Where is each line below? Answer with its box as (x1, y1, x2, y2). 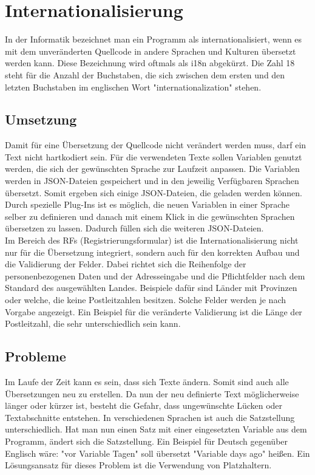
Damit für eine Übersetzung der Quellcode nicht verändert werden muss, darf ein (5, 138, 307, 151)
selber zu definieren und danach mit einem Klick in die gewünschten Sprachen (5, 210, 295, 222)
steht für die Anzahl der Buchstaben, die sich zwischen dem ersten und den (5, 68, 285, 81)
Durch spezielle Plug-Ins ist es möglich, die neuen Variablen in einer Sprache (5, 198, 290, 211)
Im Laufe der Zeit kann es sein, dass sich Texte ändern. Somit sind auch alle (5, 375, 289, 388)
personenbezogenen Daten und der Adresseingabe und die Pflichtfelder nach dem (5, 269, 305, 282)
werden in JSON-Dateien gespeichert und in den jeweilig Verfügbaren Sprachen (5, 174, 299, 187)
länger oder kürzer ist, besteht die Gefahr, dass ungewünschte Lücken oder (5, 399, 283, 412)
